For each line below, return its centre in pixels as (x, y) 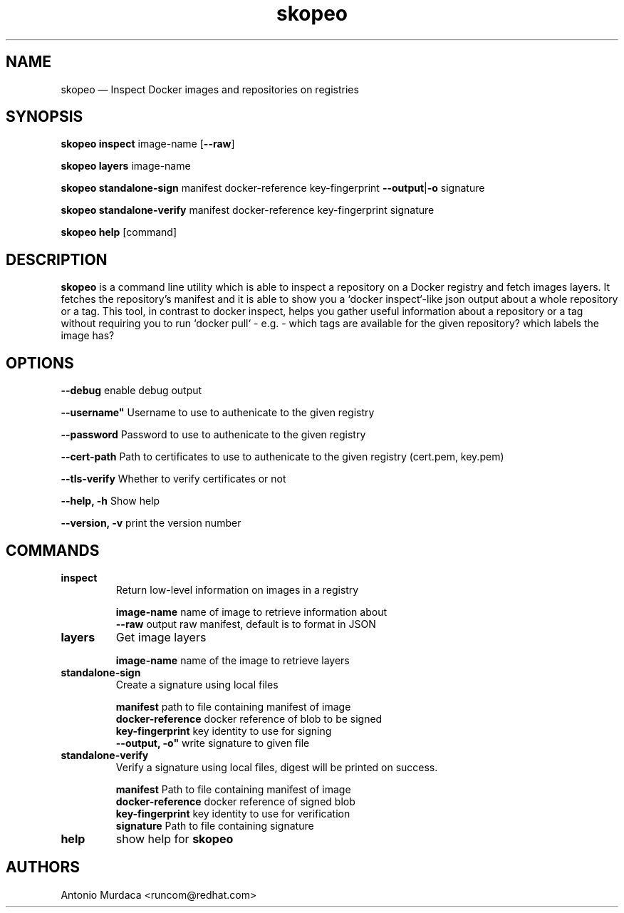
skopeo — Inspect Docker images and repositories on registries (210, 89)
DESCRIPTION (57, 259)
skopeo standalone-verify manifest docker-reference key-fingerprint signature (248, 210)
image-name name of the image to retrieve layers (233, 660)
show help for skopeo (175, 839)
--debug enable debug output (131, 391)
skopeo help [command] (119, 232)
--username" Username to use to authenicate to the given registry (218, 413)
